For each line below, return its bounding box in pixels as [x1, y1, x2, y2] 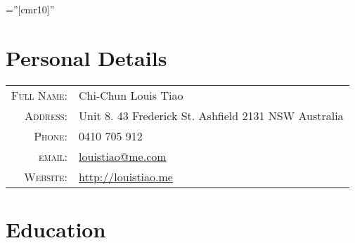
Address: [24, 107, 68, 124]
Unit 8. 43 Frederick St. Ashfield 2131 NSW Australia [79, 107, 344, 124]
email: [38, 147, 68, 164]
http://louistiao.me [79, 168, 173, 185]
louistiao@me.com [79, 147, 167, 164]
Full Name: [11, 86, 68, 103]
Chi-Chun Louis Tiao [79, 86, 183, 103]
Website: [24, 168, 68, 185]
